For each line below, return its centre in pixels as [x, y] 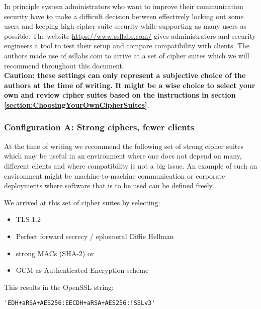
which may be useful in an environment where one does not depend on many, [123, 156]
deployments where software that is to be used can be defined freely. [109, 185]
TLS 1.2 [28, 219]
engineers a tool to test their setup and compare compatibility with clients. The [127, 46]
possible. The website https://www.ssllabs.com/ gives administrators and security [130, 35]
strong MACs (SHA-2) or [55, 253]
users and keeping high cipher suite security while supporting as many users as [125, 26]
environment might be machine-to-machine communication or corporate [115, 175]
